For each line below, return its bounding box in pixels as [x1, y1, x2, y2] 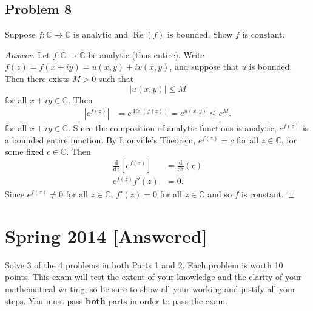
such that [98, 72, 134, 84]
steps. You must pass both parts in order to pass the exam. [5, 294, 228, 307]
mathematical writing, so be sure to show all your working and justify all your [5, 282, 296, 295]
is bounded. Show [167, 28, 233, 41]
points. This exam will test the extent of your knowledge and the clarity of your [5, 270, 302, 283]
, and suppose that [169, 60, 239, 73]
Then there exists [5, 72, 70, 84]
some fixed [5, 145, 44, 158]
